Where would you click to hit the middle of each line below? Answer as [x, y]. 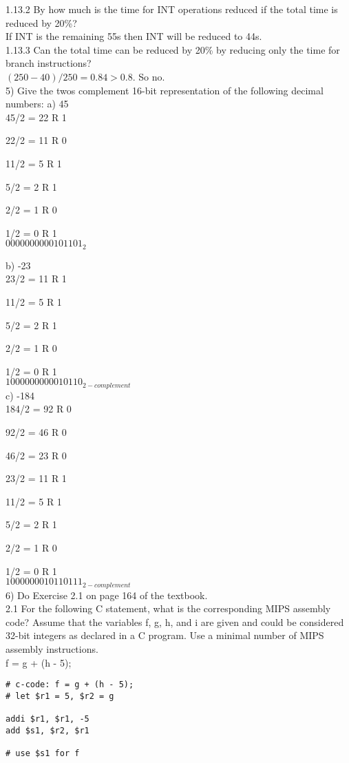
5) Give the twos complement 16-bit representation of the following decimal [165, 90]
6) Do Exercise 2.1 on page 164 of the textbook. [107, 595]
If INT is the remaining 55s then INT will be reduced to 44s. [134, 36]
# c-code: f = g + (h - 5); [70, 685]
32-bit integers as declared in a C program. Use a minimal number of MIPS [165, 635]
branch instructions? [49, 63]
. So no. [149, 76]
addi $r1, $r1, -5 [47, 719]
